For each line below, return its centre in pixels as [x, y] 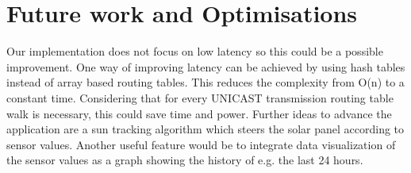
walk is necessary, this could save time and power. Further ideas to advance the [199, 113]
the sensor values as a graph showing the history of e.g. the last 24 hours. [185, 160]
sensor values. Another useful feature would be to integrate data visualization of [201, 144]
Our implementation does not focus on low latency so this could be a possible [195, 51]
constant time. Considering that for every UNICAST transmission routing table [200, 97]
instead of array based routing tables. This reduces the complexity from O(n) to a [205, 82]
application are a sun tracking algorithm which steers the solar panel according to [205, 129]
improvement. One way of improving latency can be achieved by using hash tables [206, 66]
